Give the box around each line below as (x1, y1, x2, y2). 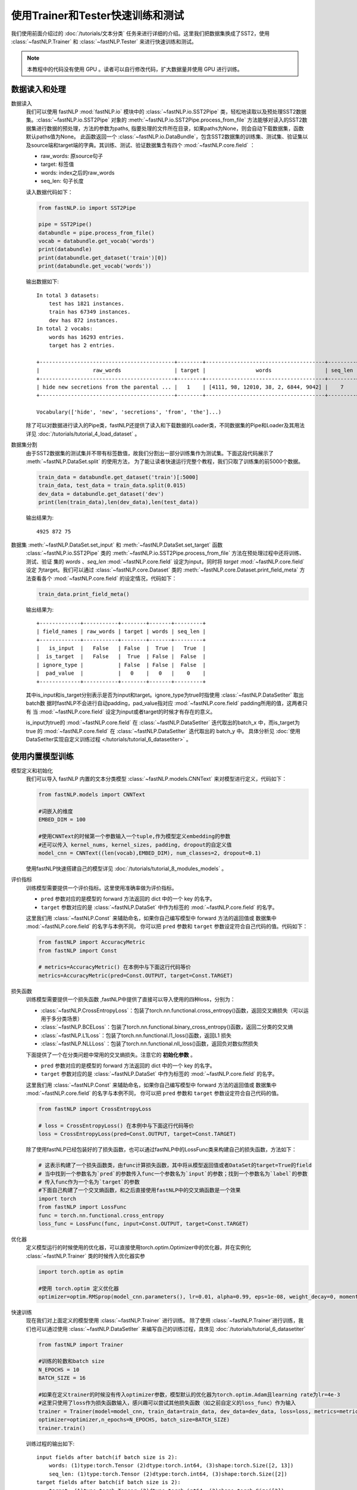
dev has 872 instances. (48, 316, 118, 324)
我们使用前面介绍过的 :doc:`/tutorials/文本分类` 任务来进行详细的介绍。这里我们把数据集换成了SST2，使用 (11, 30, 270, 37)
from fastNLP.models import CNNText (38, 791, 146, 798)
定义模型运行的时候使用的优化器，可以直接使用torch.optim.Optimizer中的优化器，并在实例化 (26, 1244, 251, 1251)
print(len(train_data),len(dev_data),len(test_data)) (38, 499, 199, 506)
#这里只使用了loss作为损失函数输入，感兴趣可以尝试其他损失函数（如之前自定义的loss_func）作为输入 (38, 1399, 296, 1407)
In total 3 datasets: (36, 292, 99, 299)
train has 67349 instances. (48, 309, 131, 315)
